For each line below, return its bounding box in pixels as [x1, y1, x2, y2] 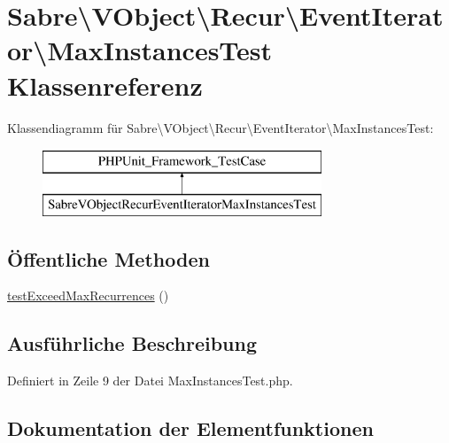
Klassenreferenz [7, 66, 203, 103]
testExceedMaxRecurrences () [7, 286, 169, 305]
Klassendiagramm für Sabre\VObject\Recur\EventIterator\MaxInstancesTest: [7, 118, 434, 136]
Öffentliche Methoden [7, 245, 210, 272]
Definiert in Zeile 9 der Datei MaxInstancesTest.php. [7, 371, 293, 390]
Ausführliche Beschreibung [7, 330, 257, 357]
